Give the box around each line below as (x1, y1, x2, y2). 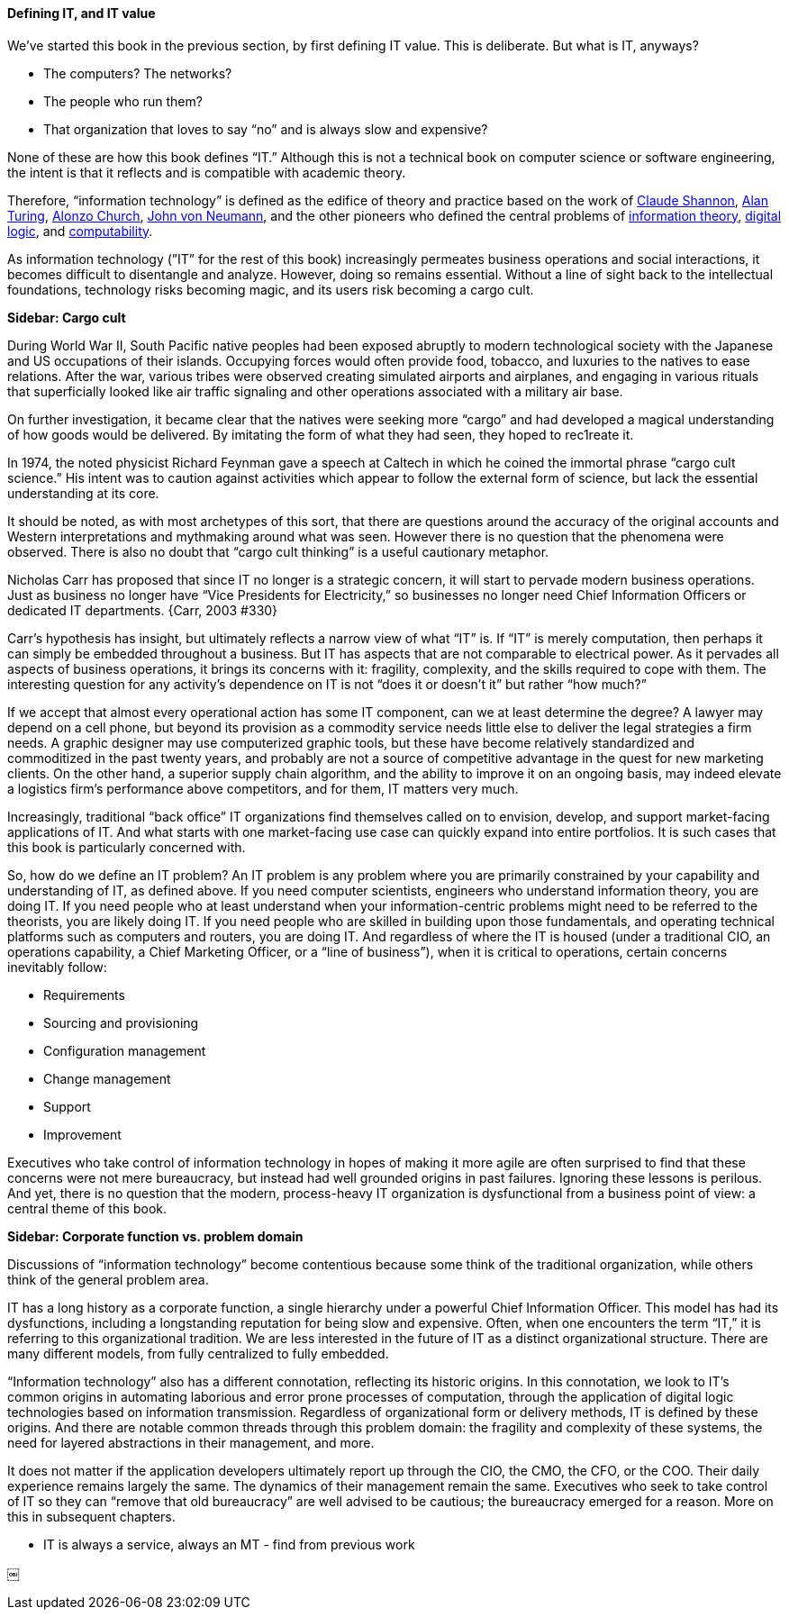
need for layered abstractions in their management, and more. (7, 1434, 375, 1450)
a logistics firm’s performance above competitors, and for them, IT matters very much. (7, 780, 519, 796)
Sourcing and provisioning (43, 1014, 199, 1031)
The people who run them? (43, 93, 203, 109)
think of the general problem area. (7, 1271, 209, 1287)
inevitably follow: (7, 958, 107, 975)
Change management (43, 1070, 171, 1086)
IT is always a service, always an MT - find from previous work (43, 1536, 415, 1552)
